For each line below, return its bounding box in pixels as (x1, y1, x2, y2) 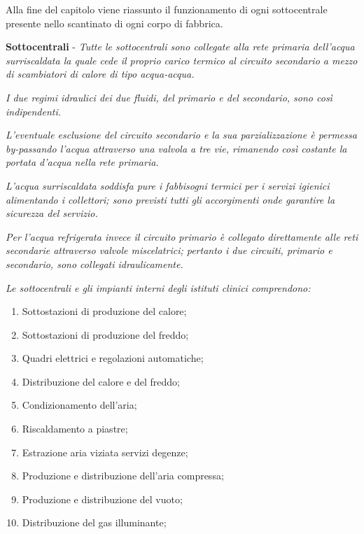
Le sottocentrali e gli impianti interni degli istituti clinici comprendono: (6, 280, 311, 295)
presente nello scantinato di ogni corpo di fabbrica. (6, 15, 223, 30)
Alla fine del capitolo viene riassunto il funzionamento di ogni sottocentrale (6, 2, 328, 16)
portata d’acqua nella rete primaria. (6, 155, 159, 169)
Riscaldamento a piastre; (22, 421, 128, 436)
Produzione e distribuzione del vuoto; (22, 491, 183, 506)
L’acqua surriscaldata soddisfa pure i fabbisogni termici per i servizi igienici (6, 178, 330, 192)
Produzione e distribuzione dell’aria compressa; (22, 468, 224, 483)
